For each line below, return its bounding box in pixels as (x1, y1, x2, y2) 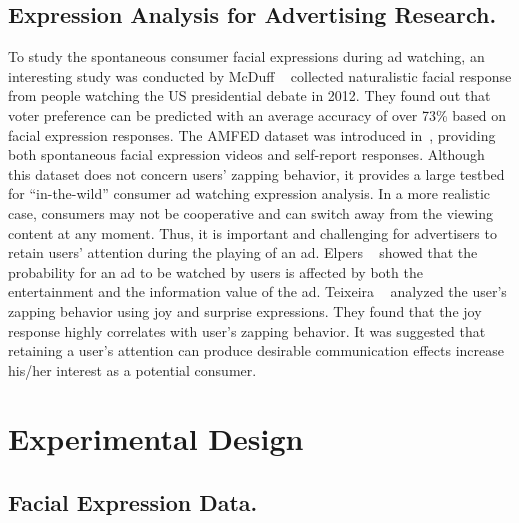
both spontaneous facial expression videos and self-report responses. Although (8, 144, 485, 165)
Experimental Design (8, 418, 304, 459)
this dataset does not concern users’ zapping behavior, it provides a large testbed (8, 163, 505, 184)
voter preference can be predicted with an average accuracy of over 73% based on (8, 104, 507, 125)
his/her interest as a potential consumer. (8, 359, 257, 380)
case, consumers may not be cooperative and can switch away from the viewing (8, 202, 493, 223)
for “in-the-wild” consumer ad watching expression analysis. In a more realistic (8, 183, 491, 204)
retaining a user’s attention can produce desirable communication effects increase (8, 340, 504, 361)
